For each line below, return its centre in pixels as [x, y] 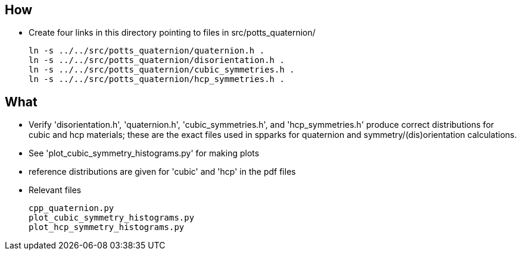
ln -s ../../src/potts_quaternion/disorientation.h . [157, 60]
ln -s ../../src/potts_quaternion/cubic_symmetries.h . [162, 70]
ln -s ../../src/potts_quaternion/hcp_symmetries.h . [157, 79]
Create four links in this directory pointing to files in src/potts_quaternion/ [172, 33]
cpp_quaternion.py [71, 208]
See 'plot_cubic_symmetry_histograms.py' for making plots [144, 153]
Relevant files [55, 190]
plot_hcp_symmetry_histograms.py [107, 227]
